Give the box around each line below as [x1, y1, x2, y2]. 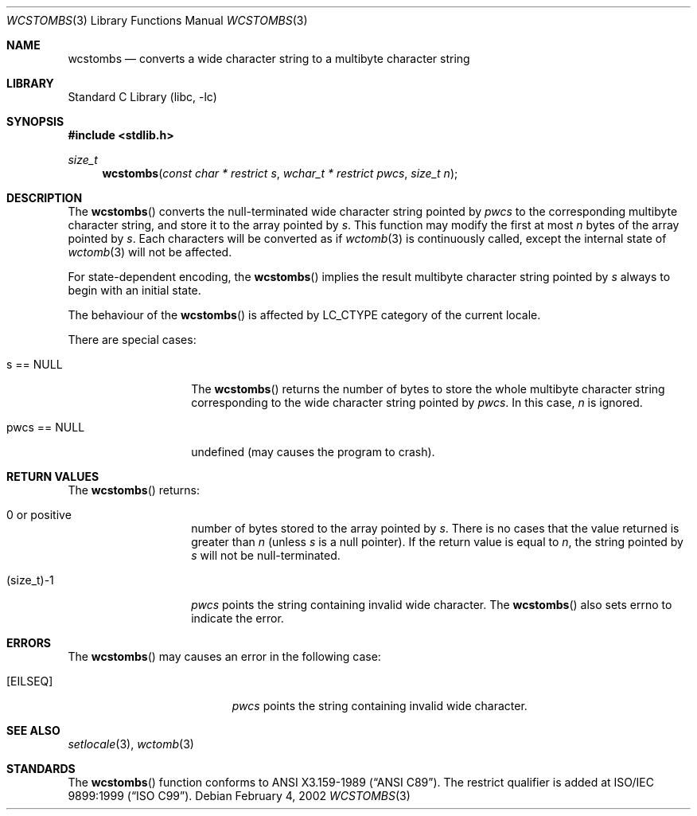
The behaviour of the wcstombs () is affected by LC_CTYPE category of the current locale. [68, 308, 541, 322]
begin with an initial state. [68, 283, 201, 297]
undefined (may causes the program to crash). [191, 445, 435, 459]
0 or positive [6, 508, 72, 521]
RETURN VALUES [6, 470, 99, 483]
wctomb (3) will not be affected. [68, 245, 232, 259]
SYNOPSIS [6, 115, 64, 128]
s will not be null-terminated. [191, 549, 341, 562]
